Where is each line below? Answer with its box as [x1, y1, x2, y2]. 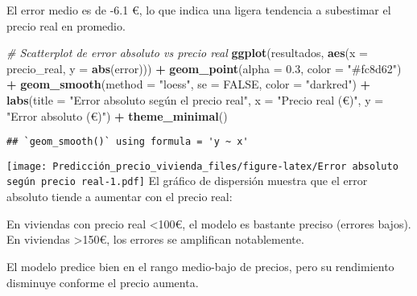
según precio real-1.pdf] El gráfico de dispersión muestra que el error [6, 172, 368, 189]
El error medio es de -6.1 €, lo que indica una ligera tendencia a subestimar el [6, 2, 391, 18]
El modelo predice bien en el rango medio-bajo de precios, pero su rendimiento [6, 257, 394, 274]
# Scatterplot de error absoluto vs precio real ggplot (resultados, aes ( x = [6, 44, 368, 61]
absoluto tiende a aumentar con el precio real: [6, 188, 233, 205]
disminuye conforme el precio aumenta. [6, 273, 199, 290]
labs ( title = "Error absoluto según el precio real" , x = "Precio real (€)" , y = [6, 91, 384, 108]
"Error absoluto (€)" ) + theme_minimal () [6, 107, 228, 124]
